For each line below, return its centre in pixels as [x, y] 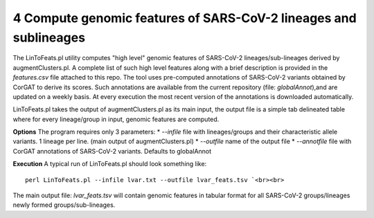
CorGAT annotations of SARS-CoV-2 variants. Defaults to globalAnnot [112, 151]
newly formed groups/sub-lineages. [64, 205]
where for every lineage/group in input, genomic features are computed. [116, 119]
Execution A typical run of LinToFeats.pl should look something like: [110, 164]
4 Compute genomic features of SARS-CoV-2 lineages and [185, 18]
